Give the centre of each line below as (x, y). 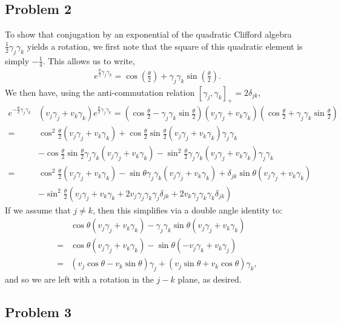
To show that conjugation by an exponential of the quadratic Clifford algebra (148, 34)
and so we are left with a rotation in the (79, 279)
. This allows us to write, (89, 60)
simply (17, 60)
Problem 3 (38, 311)
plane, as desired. (210, 279)
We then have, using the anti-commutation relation (100, 92)
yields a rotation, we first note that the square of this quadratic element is (165, 46)
